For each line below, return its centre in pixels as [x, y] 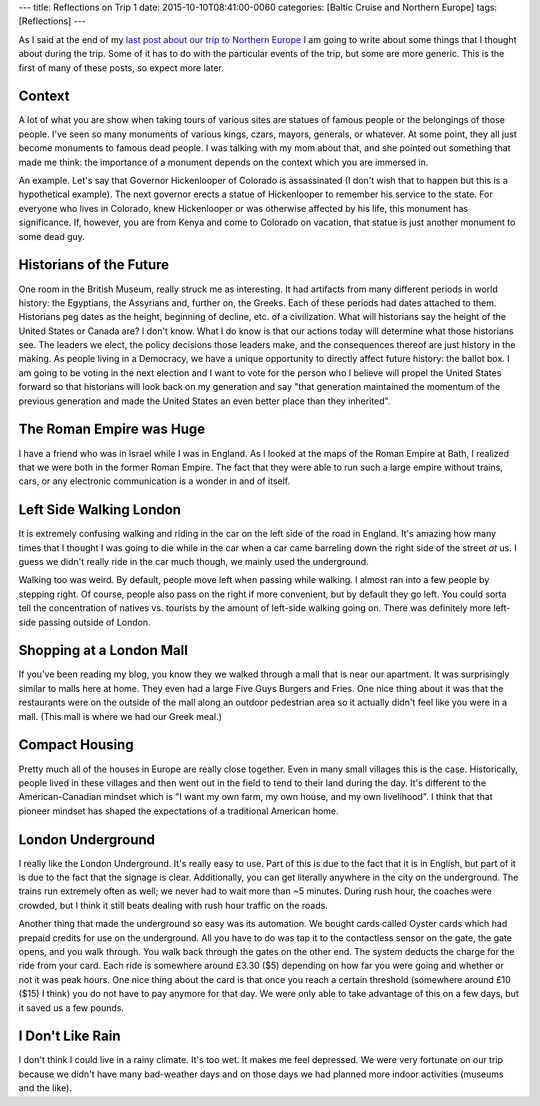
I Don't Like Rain [69, 1036]
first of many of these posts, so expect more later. [121, 67]
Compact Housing [76, 745]
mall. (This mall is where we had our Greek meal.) [120, 716]
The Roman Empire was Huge [112, 429]
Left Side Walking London [100, 510]
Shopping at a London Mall [103, 650]
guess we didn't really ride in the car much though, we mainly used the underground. [193, 561]
